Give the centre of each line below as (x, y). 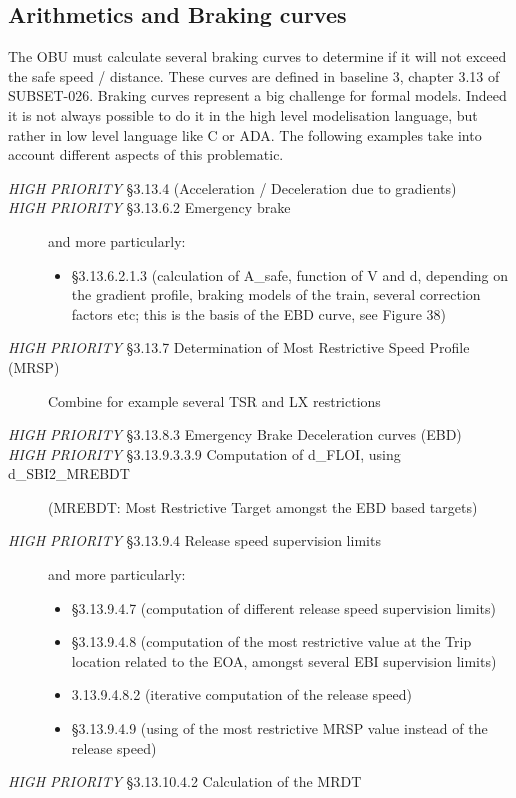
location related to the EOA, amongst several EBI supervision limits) (284, 660)
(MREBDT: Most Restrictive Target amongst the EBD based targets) (263, 506)
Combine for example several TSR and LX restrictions (214, 400)
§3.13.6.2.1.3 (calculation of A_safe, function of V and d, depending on (290, 274)
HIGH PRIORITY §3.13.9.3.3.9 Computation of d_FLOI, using (204, 453)
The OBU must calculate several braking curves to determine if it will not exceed (257, 56)
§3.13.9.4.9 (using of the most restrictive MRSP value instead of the (279, 728)
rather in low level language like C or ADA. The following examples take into (245, 134)
